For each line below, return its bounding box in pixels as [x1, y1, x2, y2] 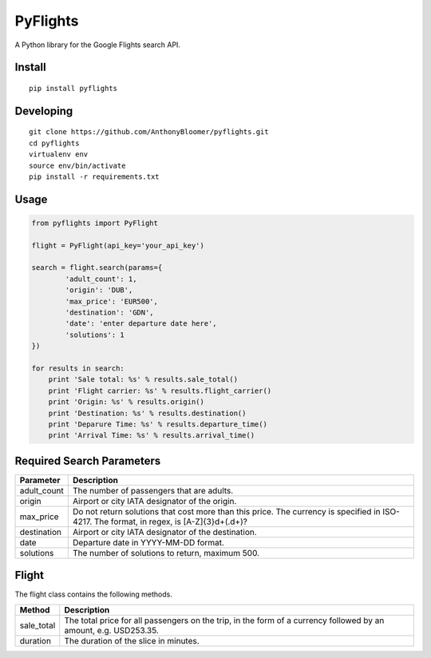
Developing [14, 104, 73, 117]
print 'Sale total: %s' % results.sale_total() [48, 375, 239, 384]
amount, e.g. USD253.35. [64, 624, 159, 636]
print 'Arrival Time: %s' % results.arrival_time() [48, 431, 255, 440]
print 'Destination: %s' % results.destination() [48, 408, 247, 418]
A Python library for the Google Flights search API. [14, 40, 181, 50]
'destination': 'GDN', [65, 308, 155, 317]
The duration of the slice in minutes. [64, 635, 200, 646]
